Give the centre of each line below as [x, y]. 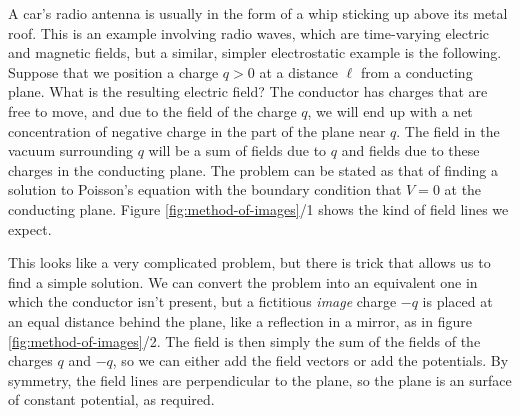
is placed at [457, 301]
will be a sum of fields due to [237, 150]
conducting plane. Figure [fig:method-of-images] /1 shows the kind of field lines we [258, 208]
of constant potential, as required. [111, 399]
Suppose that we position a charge [113, 71]
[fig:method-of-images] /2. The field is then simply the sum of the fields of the [244, 340]
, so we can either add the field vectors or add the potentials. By [310, 360]
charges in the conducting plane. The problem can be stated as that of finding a [253, 169]
